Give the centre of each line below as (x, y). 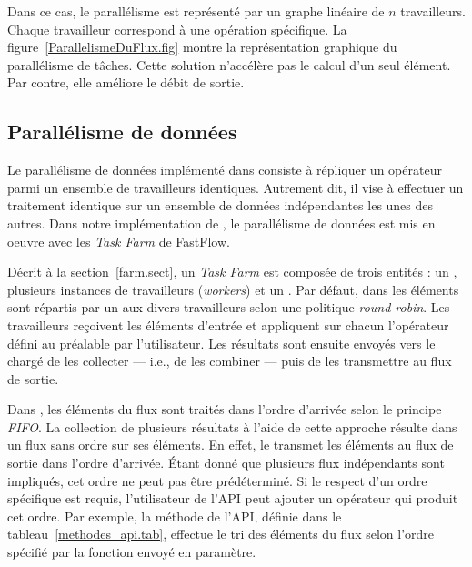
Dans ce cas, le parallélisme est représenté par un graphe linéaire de (196, 11)
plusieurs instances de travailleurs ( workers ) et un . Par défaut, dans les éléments (233, 289)
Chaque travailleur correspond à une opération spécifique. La (177, 29)
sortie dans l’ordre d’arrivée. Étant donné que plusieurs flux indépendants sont (226, 463)
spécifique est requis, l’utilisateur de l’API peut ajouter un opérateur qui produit (233, 498)
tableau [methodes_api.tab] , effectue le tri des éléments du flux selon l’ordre (221, 534)
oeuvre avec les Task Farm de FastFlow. (119, 241)
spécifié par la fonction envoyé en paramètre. (132, 552)
